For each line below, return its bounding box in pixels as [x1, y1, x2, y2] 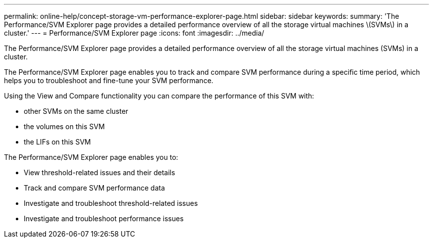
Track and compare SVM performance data [24, 184, 165, 192]
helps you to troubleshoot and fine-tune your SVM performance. [4, 76, 214, 85]
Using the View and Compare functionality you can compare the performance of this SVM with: [4, 92, 314, 100]
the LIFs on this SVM [24, 138, 91, 146]
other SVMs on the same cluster [24, 107, 129, 115]
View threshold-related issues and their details [24, 168, 175, 177]
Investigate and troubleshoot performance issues [24, 214, 184, 223]
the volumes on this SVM [24, 122, 105, 131]
